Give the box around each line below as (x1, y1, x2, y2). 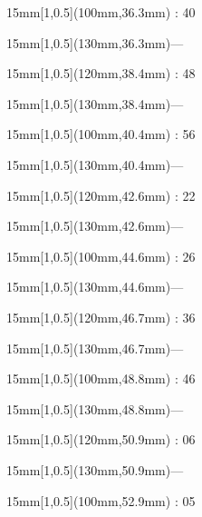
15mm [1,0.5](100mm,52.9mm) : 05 (6, 491, 196, 510)
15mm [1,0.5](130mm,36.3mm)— (6, 33, 184, 52)
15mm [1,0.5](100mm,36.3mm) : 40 (6, 3, 196, 21)
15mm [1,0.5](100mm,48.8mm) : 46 (6, 369, 196, 388)
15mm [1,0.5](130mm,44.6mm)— (6, 277, 184, 296)
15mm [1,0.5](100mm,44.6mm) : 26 (6, 246, 196, 265)
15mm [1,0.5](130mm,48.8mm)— (6, 399, 184, 418)
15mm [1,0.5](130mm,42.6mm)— (6, 216, 184, 235)
